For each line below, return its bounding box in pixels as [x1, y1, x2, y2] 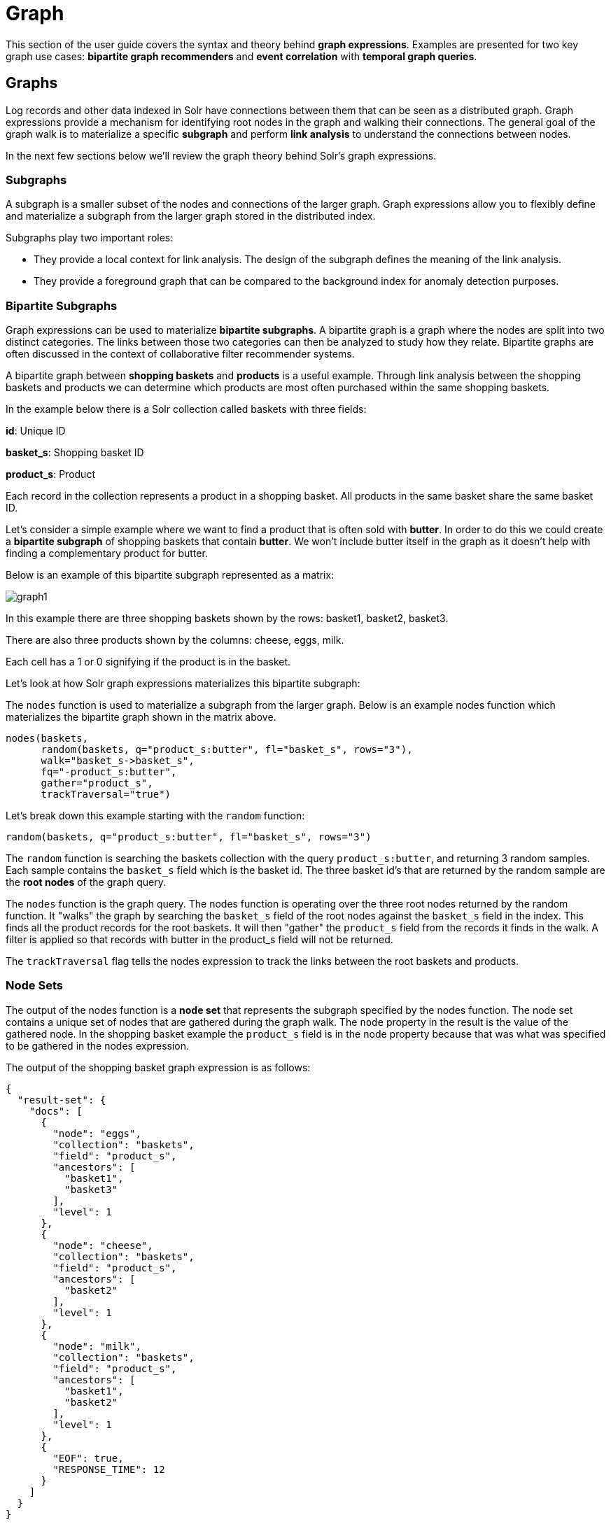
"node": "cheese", [52, 1239, 153, 1251]
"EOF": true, [52, 1452, 124, 1464]
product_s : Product [6, 468, 95, 481]
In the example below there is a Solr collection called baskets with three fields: [6, 403, 367, 416]
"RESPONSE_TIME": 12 [52, 1463, 165, 1475]
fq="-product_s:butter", [41, 766, 177, 778]
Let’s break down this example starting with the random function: [6, 810, 305, 822]
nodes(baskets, [6, 733, 89, 745]
